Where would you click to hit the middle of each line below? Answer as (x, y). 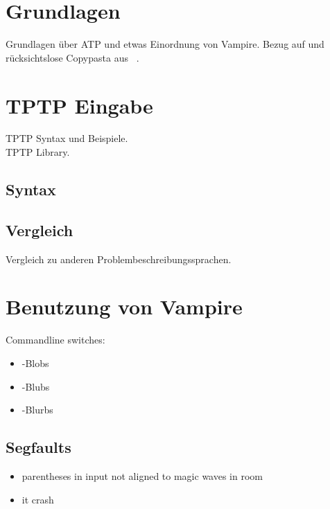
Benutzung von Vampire (124, 306)
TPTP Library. (38, 152)
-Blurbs (37, 410)
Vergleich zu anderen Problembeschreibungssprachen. (119, 259)
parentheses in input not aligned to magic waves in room (142, 475)
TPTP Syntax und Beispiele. (67, 138)
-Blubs (36, 386)
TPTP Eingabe (79, 105)
